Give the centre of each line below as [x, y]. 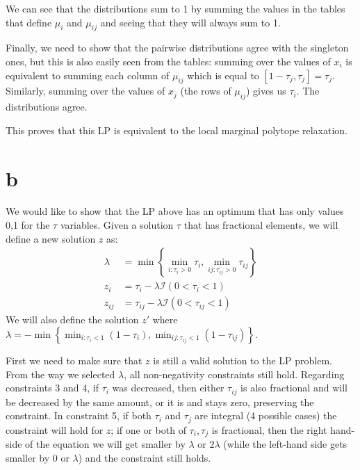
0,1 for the [28, 225]
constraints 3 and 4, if [52, 388]
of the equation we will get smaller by [105, 444]
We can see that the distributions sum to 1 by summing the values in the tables [175, 8]
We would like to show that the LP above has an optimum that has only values [175, 211]
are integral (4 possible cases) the [266, 415]
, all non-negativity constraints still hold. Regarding [234, 374]
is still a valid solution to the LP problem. [243, 360]
